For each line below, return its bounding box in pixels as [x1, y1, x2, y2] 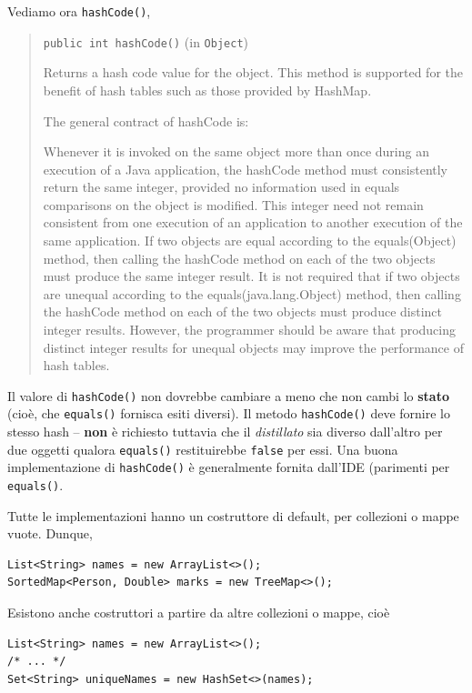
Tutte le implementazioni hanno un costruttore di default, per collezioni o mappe [7, 506, 459, 525]
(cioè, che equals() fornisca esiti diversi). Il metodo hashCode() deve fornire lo [7, 404, 451, 423]
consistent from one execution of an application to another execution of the [43, 213, 463, 232]
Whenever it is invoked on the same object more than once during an [43, 142, 429, 161]
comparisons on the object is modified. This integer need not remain [43, 195, 424, 214]
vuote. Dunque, [7, 524, 93, 543]
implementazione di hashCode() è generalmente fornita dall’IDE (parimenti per [7, 457, 450, 477]
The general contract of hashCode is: [43, 111, 249, 130]
